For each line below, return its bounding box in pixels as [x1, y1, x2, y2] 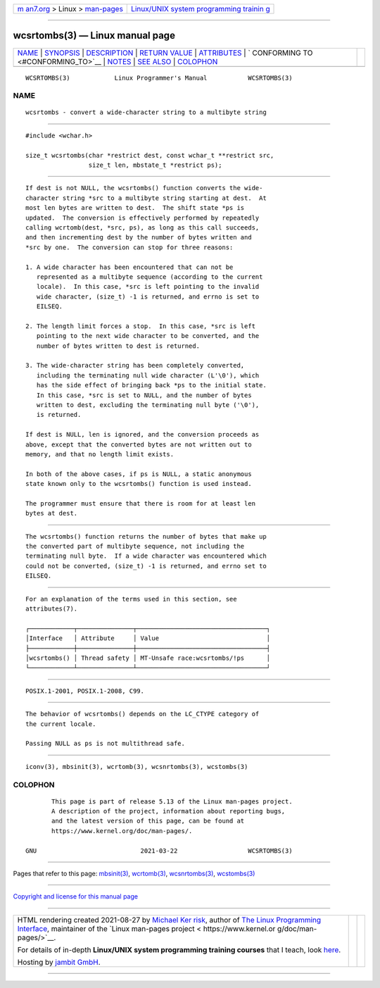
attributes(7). [25, 605, 78, 613]
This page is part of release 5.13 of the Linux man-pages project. [51, 797, 293, 806]
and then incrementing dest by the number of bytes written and [25, 233, 253, 242]
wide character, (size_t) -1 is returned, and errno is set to [36, 292, 260, 301]
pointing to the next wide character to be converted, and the [36, 332, 260, 340]
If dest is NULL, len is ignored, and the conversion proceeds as [25, 430, 260, 439]
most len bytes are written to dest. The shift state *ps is [25, 204, 245, 212]
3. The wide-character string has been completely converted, [25, 361, 245, 370]
